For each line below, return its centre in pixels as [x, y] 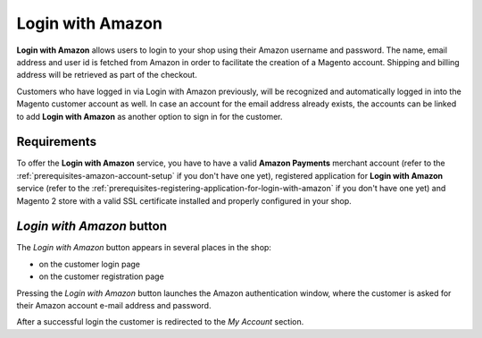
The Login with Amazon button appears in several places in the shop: [144, 248]
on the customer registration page [101, 276]
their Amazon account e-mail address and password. [114, 306]
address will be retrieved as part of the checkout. [107, 75]
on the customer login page [89, 264]
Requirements [57, 142]
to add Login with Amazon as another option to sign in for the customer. [150, 116]
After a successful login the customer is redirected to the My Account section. [160, 322]
